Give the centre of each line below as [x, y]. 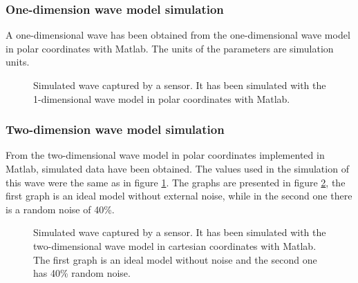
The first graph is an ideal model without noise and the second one [175, 259]
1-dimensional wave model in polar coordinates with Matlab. [162, 98]
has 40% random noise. [82, 273]
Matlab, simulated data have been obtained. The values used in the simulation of [177, 168]
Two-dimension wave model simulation [115, 129]
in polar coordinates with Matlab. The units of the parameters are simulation [170, 48]
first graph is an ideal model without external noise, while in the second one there [179, 196]
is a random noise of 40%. [60, 209]
